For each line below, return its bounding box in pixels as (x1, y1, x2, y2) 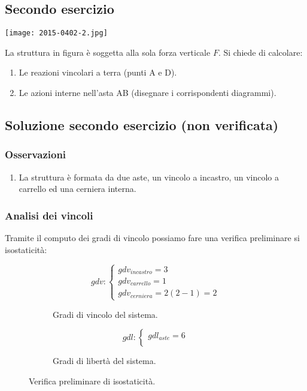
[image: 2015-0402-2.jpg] (5, 29, 108, 38)
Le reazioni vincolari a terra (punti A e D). (19, 66, 177, 79)
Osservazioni (5, 147, 66, 162)
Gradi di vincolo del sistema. (53, 308, 158, 320)
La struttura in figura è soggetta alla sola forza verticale (5, 46, 211, 58)
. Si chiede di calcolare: (218, 46, 303, 58)
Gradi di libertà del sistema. (53, 354, 156, 367)
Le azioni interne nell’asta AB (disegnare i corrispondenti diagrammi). (19, 86, 276, 99)
